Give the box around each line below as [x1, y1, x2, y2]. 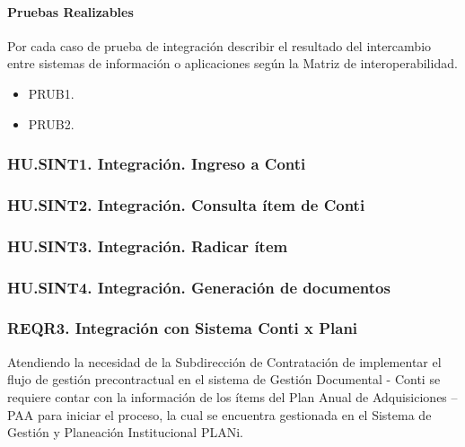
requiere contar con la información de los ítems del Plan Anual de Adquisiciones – [7, 387, 458, 406]
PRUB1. [28, 83, 75, 102]
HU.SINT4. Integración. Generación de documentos [7, 276, 390, 298]
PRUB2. [28, 114, 75, 133]
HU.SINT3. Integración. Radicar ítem [7, 234, 288, 257]
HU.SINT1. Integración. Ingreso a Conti [7, 153, 306, 175]
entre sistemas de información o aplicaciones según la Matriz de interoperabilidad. [7, 54, 458, 73]
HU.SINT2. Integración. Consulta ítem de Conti [7, 193, 365, 215]
